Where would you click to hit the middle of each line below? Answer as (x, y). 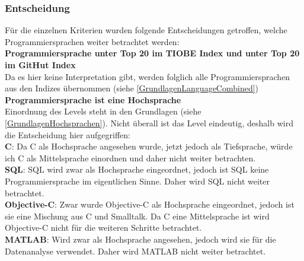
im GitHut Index (40, 65)
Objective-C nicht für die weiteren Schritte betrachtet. (103, 227)
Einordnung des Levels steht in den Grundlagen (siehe (103, 111)
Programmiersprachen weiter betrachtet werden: (92, 41)
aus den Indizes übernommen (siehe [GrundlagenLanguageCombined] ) (132, 88)
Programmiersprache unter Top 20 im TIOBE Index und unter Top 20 (152, 53)
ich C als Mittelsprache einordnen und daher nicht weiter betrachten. (130, 157)
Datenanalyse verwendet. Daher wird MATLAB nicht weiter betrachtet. (135, 251)
